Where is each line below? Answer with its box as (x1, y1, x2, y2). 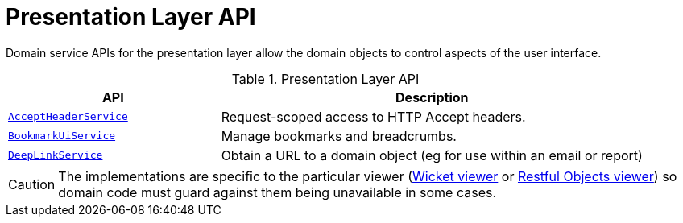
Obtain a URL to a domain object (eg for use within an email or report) (221, 147, 643, 163)
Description (395, 89, 469, 105)
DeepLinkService (8, 149, 103, 162)
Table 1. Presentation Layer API (231, 70, 420, 87)
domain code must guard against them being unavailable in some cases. (58, 184, 497, 200)
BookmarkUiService (8, 130, 116, 142)
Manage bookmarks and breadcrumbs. (221, 127, 457, 144)
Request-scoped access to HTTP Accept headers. (221, 108, 526, 125)
